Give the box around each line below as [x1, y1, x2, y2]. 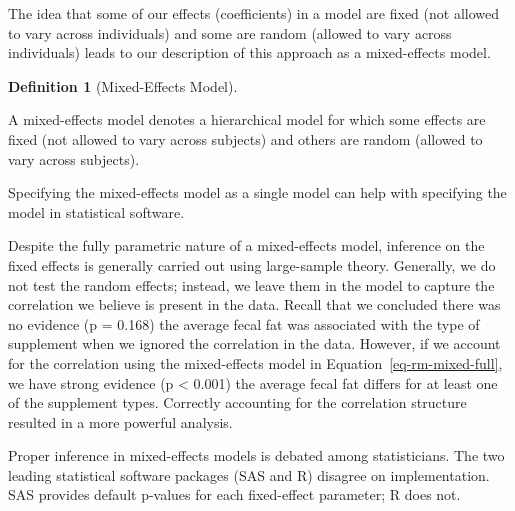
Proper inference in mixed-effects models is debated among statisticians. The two [8, 445, 505, 466]
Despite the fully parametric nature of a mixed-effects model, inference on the [8, 235, 485, 256]
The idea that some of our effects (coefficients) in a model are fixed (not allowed [8, 3, 500, 23]
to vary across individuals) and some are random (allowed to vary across [8, 22, 452, 43]
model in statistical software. [8, 201, 185, 222]
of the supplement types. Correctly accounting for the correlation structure [8, 392, 467, 413]
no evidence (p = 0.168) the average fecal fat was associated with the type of [8, 313, 480, 334]
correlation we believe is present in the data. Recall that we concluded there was [8, 294, 501, 315]
